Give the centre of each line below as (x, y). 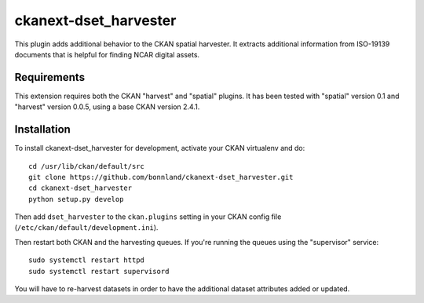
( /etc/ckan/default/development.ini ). (86, 228)
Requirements (50, 77)
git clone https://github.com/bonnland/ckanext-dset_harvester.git (161, 177)
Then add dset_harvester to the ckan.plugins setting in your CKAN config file (148, 217)
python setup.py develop (76, 199)
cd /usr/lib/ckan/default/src (87, 166)
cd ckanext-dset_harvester (80, 188)
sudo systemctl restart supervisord (99, 271)
